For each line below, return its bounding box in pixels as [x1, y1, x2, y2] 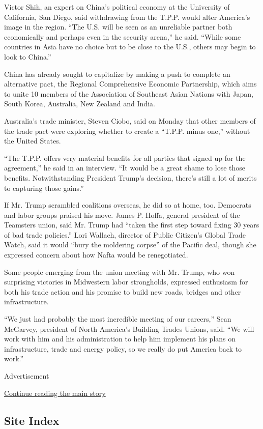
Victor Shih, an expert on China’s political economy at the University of [4, 2, 230, 12]
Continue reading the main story [4, 387, 106, 398]
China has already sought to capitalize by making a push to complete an [4, 68, 230, 79]
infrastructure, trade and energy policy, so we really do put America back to [4, 343, 242, 354]
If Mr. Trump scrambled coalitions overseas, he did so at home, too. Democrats [4, 199, 251, 210]
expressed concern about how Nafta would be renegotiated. [4, 249, 188, 260]
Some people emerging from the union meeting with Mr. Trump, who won [4, 266, 235, 277]
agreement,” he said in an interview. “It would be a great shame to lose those [4, 162, 246, 173]
